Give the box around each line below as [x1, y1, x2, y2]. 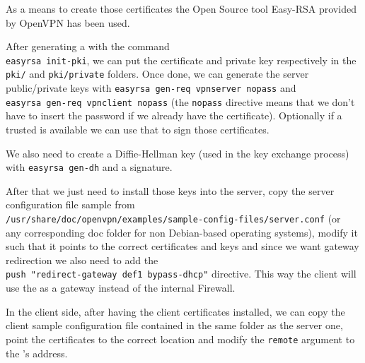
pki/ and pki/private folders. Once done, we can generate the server [6, 66, 309, 81]
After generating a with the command [6, 39, 170, 54]
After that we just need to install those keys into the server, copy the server [6, 183, 335, 198]
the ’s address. [6, 345, 68, 360]
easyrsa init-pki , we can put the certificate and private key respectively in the [6, 52, 357, 67]
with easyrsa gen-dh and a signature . [6, 160, 173, 174]
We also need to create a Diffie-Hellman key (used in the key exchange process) [6, 145, 349, 160]
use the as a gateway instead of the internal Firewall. [6, 280, 236, 295]
